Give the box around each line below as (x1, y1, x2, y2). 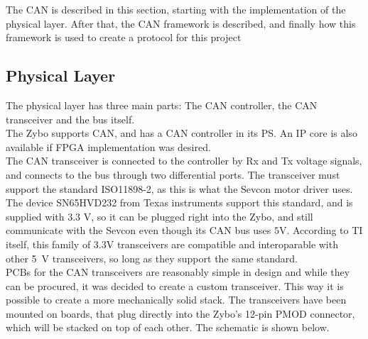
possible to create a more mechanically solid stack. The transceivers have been (6, 292, 347, 307)
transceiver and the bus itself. (6, 111, 135, 126)
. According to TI (286, 223, 363, 238)
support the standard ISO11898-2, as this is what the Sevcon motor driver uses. (6, 181, 353, 196)
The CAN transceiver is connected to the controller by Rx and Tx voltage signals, (6, 153, 362, 168)
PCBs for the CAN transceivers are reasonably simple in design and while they (6, 265, 350, 279)
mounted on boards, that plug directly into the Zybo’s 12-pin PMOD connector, (6, 306, 355, 321)
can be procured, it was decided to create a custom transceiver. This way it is (6, 278, 344, 293)
